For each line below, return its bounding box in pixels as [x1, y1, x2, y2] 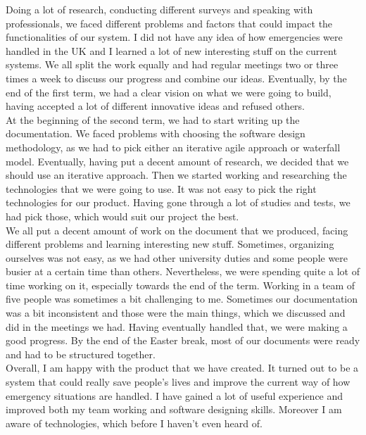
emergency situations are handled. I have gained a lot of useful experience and [6, 388, 343, 403]
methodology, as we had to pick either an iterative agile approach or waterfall [6, 139, 341, 154]
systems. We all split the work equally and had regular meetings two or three [6, 57, 339, 72]
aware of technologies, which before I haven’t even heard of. [6, 415, 263, 430]
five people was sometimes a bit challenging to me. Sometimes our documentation [6, 291, 358, 306]
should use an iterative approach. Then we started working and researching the [6, 168, 347, 182]
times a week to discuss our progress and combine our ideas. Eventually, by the [6, 70, 347, 85]
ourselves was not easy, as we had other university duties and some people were [6, 250, 348, 265]
